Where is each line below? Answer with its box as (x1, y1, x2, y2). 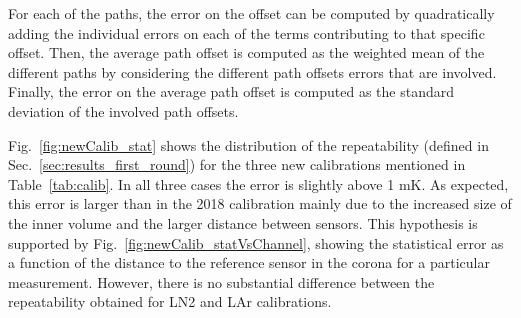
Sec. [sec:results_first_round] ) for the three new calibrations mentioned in (8, 154, 466, 175)
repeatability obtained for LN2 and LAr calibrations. (8, 291, 332, 312)
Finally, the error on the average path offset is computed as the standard (8, 81, 454, 102)
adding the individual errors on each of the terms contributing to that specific (8, 22, 485, 43)
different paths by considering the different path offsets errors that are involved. (8, 61, 497, 82)
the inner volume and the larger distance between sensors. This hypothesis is (8, 212, 478, 233)
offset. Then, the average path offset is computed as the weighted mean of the (8, 42, 485, 63)
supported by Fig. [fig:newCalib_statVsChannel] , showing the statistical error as (8, 232, 504, 253)
